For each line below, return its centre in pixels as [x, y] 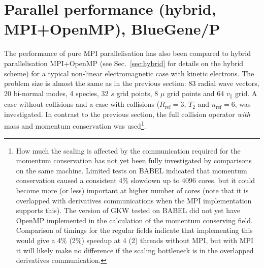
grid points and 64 [196, 93]
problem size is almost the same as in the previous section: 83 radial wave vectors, [132, 83]
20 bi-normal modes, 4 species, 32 [56, 93]
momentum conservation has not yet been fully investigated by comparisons [134, 160]
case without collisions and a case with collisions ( [82, 104]
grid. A [246, 93]
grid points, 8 [137, 93]
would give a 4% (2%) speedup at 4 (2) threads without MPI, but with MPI [135, 240]
